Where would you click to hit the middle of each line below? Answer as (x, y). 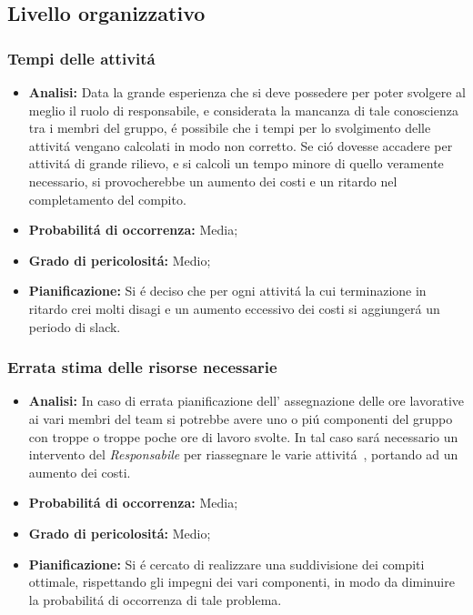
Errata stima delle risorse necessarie (142, 367)
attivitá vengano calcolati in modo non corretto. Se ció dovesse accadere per (241, 145)
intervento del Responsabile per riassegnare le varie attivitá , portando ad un (243, 454)
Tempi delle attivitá (81, 58)
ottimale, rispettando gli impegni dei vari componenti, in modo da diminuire (242, 582)
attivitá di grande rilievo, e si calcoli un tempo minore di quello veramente (236, 163)
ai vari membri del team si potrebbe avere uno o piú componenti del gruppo (241, 418)
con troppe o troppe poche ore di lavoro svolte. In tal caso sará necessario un (243, 436)
